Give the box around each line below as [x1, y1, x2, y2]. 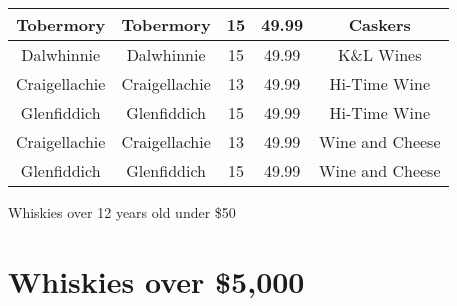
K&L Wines [338, 43, 422, 66]
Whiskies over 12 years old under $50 [8, 202, 236, 222]
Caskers [348, 13, 411, 36]
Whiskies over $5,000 [8, 260, 305, 301]
